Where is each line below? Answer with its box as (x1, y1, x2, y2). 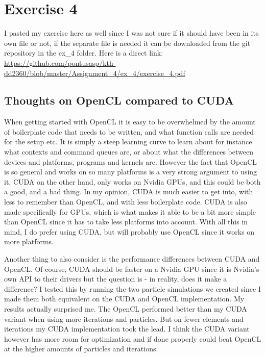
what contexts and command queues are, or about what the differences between (4, 146, 253, 157)
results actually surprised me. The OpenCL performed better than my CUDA (4, 303, 247, 314)
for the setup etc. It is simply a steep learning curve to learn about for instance (4, 136, 252, 147)
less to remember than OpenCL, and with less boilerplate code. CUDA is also (4, 196, 247, 207)
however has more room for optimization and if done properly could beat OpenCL (4, 333, 261, 344)
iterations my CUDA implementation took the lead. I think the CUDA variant (4, 323, 250, 334)
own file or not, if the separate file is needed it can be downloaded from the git (4, 37, 251, 48)
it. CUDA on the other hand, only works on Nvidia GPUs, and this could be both (4, 176, 261, 187)
